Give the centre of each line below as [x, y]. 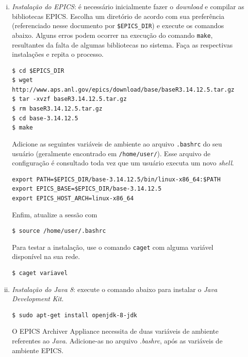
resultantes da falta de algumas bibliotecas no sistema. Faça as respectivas [122, 44]
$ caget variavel [40, 273]
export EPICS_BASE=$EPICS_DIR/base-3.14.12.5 [87, 189]
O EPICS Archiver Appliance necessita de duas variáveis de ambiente [115, 331]
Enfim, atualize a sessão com [55, 214]
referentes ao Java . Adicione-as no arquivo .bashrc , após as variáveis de [117, 340]
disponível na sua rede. [46, 256]
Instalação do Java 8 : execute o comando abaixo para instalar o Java [115, 289]
